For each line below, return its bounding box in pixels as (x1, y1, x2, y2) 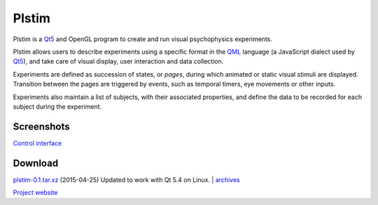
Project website (13, 188, 58, 197)
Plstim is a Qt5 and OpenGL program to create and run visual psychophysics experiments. (13, 35, 272, 43)
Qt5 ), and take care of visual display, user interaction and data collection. (13, 57, 224, 66)
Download (13, 157, 59, 169)
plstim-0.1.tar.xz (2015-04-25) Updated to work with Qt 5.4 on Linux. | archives (13, 175, 241, 184)
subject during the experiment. (13, 102, 102, 111)
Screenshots (13, 121, 70, 132)
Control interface (13, 139, 62, 147)
